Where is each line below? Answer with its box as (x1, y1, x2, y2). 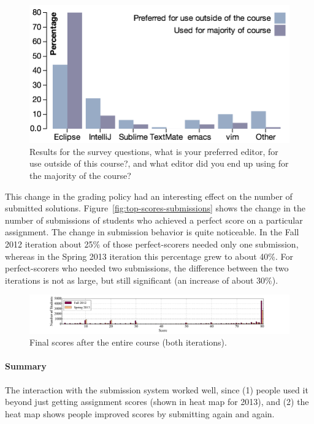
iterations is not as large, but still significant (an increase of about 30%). (5, 273, 278, 286)
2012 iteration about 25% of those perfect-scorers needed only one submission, (5, 237, 299, 250)
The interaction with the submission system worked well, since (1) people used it (5, 383, 308, 396)
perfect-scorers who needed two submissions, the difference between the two (5, 262, 289, 274)
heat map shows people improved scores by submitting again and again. (5, 407, 275, 420)
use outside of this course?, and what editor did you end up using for (29, 157, 289, 170)
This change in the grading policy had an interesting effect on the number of (5, 189, 293, 202)
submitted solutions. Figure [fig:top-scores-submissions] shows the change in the (5, 202, 305, 214)
